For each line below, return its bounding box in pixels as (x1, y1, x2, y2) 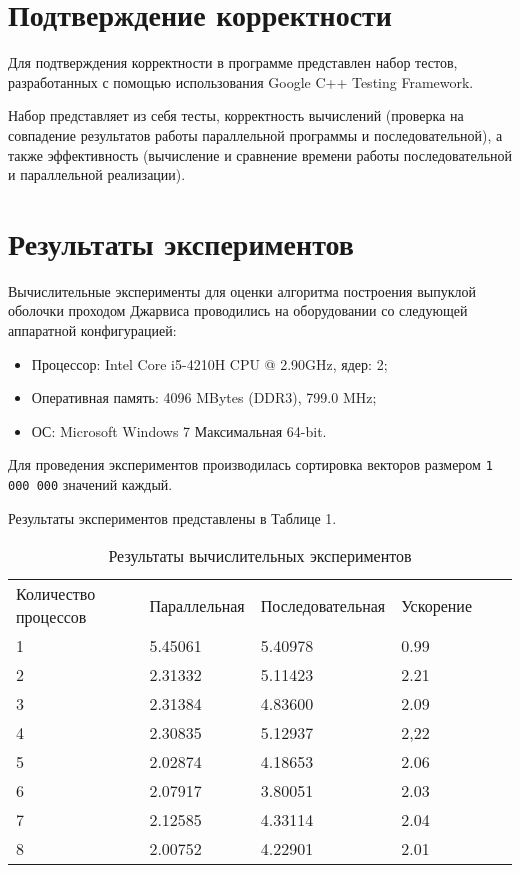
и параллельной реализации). (8, 164, 186, 185)
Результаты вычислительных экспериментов (108, 544, 412, 568)
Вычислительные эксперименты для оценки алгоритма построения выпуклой (8, 280, 477, 301)
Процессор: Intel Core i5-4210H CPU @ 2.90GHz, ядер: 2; (31, 353, 388, 374)
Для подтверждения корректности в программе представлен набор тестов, (8, 52, 458, 73)
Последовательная (260, 593, 386, 617)
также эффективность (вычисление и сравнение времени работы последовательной (8, 144, 512, 165)
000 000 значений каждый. (8, 474, 173, 495)
